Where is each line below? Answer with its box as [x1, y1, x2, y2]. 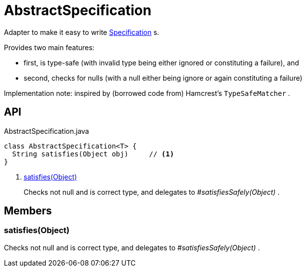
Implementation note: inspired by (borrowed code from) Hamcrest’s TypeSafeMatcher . [4, 89, 290, 97]
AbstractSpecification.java [4, 126, 89, 135]
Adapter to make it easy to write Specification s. [4, 28, 159, 36]
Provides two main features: [4, 43, 94, 52]
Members [4, 205, 52, 217]
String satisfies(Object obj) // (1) [12, 150, 174, 158]
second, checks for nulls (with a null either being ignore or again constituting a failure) [24, 73, 303, 82]
